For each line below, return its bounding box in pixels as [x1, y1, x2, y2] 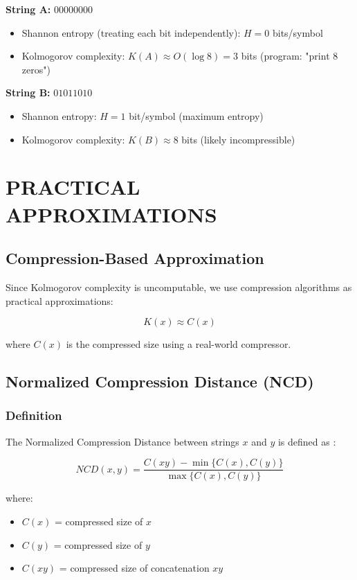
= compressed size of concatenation [59, 561, 210, 575]
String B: [6, 85, 51, 100]
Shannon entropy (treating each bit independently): [21, 25, 241, 39]
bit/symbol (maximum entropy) [129, 108, 264, 123]
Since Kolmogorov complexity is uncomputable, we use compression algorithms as [6, 279, 352, 294]
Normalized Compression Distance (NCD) [6, 371, 314, 392]
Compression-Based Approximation [6, 247, 264, 269]
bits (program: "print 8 [241, 49, 338, 63]
